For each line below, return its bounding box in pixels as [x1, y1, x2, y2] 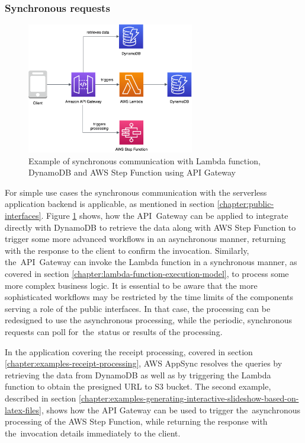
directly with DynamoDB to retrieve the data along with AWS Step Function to [5, 221, 296, 233]
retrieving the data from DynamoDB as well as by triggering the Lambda [5, 368, 271, 381]
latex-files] [5, 403, 41, 416]
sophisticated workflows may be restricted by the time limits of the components [5, 291, 294, 303]
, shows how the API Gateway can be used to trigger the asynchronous [41, 403, 301, 416]
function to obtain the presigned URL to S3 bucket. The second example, [5, 380, 271, 393]
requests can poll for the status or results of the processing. [5, 325, 223, 337]
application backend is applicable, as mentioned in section [5, 197, 215, 210]
